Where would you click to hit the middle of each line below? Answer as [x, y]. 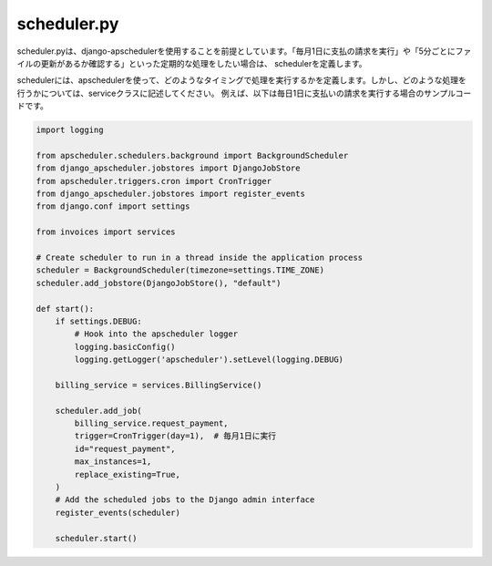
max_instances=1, [113, 462]
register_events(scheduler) [118, 512]
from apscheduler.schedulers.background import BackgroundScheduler [192, 155]
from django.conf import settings [113, 206]
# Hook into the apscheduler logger [156, 334]
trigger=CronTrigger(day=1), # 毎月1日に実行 [175, 436]
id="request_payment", [125, 448]
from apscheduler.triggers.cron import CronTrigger [154, 181]
